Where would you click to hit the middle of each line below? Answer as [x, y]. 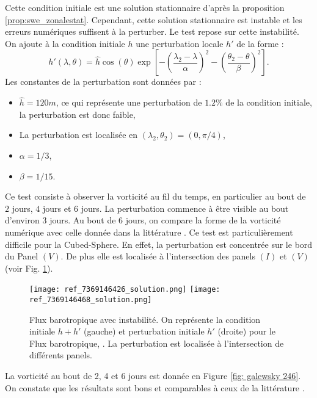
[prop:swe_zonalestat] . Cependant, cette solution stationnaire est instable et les [154, 19]
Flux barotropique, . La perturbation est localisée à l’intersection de [157, 343]
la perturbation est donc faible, [77, 114]
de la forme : [260, 43]
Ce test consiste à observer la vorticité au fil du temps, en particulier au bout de [155, 196]
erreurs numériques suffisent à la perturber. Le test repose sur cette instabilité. [152, 31]
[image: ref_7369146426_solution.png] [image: [125, 290]
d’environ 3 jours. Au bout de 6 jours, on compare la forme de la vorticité [143, 220]
